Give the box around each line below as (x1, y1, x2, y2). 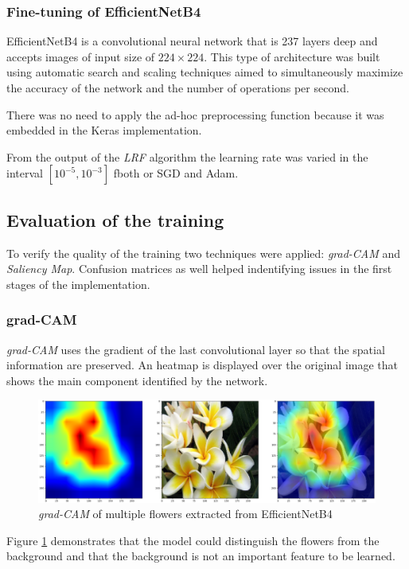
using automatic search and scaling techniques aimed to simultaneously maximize (6, 64, 403, 80)
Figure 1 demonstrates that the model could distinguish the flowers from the (6, 532, 380, 548)
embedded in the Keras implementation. (6, 122, 202, 138)
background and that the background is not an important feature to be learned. (6, 548, 395, 564)
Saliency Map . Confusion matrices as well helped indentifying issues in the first (6, 260, 392, 277)
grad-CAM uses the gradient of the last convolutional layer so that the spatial (6, 341, 385, 357)
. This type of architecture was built (204, 48, 380, 64)
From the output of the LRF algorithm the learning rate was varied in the (6, 148, 368, 165)
